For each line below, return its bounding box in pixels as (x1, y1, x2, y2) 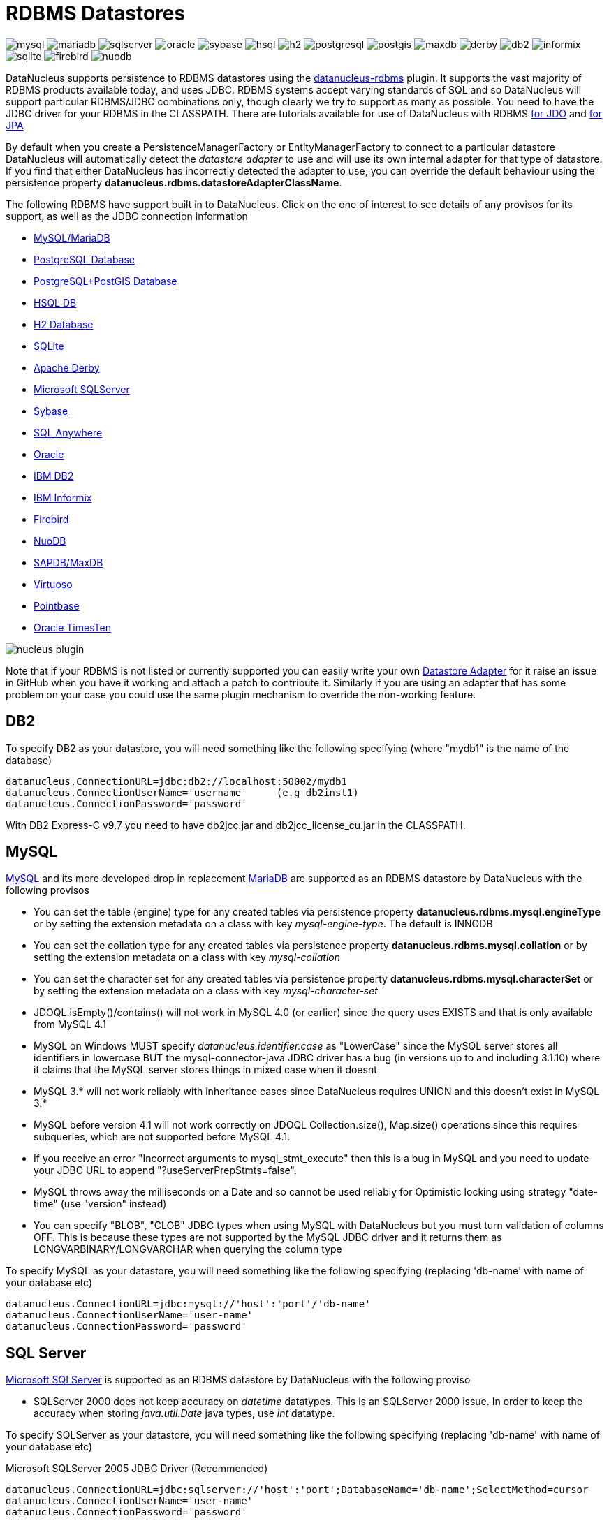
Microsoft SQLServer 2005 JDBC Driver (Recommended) (6, 1462, 268, 1475)
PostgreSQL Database (34, 253, 135, 265)
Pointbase (34, 599, 80, 612)
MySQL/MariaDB (34, 231, 110, 244)
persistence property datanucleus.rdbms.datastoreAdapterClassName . (6, 176, 342, 189)
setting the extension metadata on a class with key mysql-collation (34, 951, 340, 964)
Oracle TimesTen (34, 621, 111, 633)
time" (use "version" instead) (34, 1198, 167, 1210)
